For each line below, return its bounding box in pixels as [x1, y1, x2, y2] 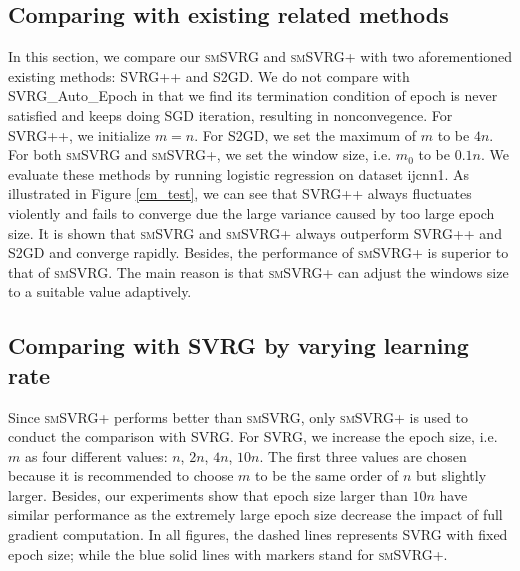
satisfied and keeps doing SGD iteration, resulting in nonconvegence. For [8, 104, 453, 125]
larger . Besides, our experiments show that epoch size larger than [8, 484, 408, 505]
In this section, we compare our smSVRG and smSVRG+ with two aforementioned [8, 46, 512, 67]
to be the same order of [255, 465, 399, 486]
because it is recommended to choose [8, 465, 234, 486]
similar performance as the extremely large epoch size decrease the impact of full [8, 504, 503, 525]
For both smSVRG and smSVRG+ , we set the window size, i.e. [8, 144, 392, 165]
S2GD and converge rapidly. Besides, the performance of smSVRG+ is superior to [8, 242, 509, 263]
